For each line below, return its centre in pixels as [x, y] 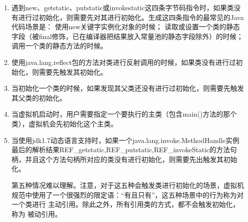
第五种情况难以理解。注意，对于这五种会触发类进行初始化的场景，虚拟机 [128, 185]
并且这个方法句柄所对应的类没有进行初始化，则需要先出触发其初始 [131, 159]
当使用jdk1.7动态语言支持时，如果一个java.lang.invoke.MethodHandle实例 [125, 140]
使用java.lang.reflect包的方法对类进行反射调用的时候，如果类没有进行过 [124, 62]
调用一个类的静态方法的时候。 [59, 46]
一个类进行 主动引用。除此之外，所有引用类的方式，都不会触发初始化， [125, 204]
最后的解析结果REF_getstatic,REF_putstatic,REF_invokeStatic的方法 [121, 150]
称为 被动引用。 [37, 213]
